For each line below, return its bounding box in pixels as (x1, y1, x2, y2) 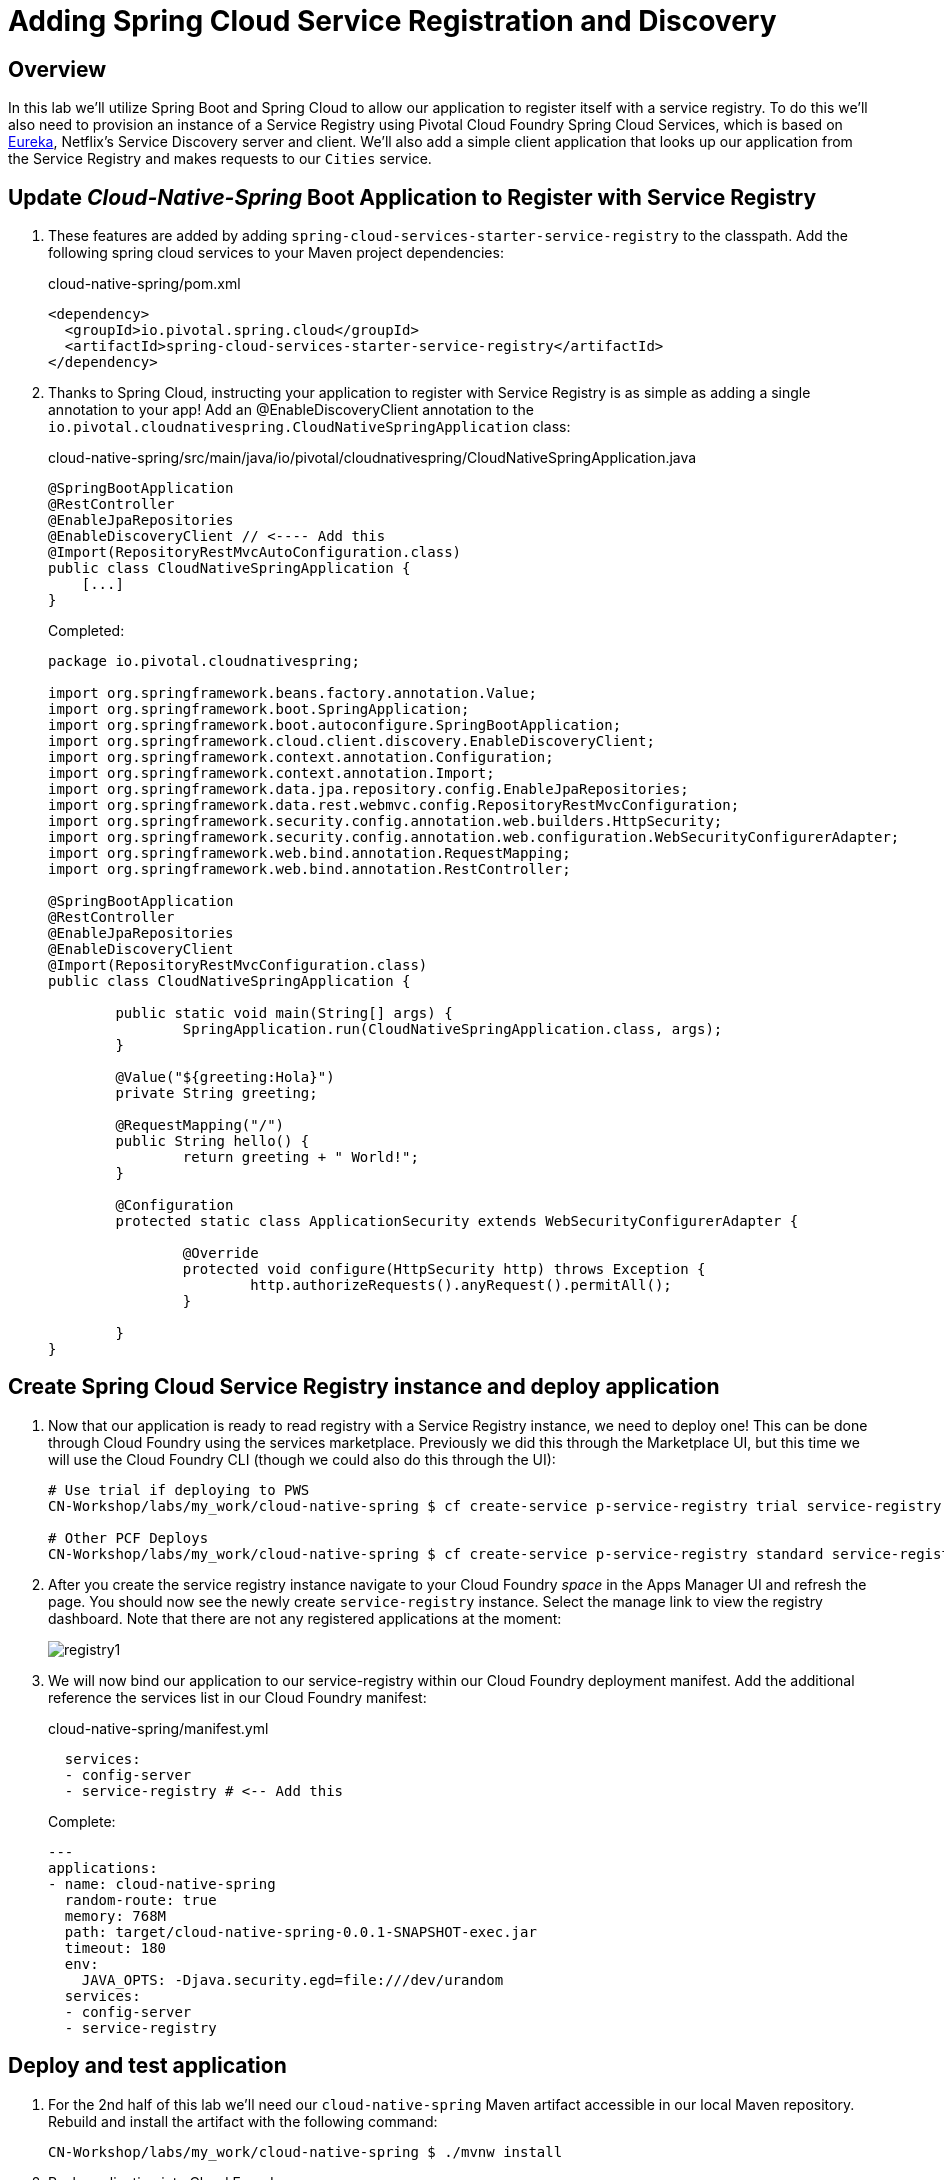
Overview (8, 56, 107, 82)
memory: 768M (64, 1907, 167, 1924)
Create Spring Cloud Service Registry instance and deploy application (8, 1374, 720, 1400)
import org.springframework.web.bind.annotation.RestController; (48, 861, 571, 878)
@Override (182, 1245, 259, 1262)
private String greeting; (115, 1085, 318, 1102)
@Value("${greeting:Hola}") (115, 1069, 335, 1086)
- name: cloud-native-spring (48, 1875, 276, 1892)
